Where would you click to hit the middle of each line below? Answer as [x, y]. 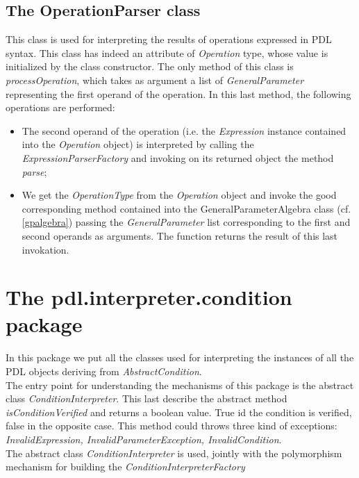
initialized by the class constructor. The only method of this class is [150, 66]
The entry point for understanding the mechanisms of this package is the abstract [180, 385]
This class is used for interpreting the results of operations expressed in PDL [169, 39]
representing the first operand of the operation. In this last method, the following [178, 93]
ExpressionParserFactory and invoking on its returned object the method [178, 157]
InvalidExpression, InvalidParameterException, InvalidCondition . [144, 439]
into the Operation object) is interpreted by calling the [138, 144]
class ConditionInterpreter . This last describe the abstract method [147, 398]
